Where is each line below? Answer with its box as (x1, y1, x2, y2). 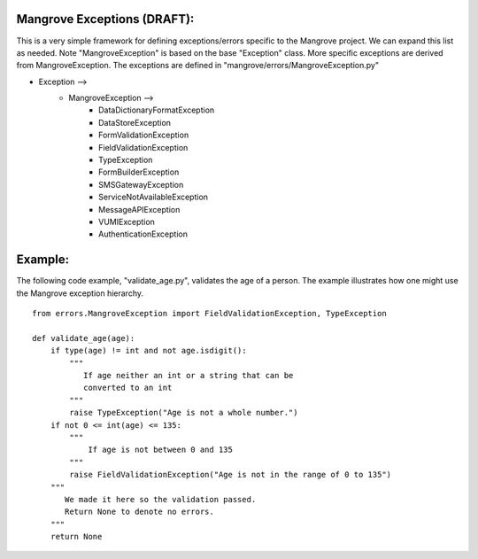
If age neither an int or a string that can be (82, 370, 294, 381)
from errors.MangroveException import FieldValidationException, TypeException (32, 308, 387, 319)
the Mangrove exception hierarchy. (16, 288, 144, 299)
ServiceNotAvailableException (98, 191, 208, 203)
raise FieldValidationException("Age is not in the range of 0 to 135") (69, 470, 392, 480)
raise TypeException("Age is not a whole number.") (69, 408, 298, 418)
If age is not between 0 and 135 (88, 445, 234, 455)
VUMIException (98, 216, 155, 227)
